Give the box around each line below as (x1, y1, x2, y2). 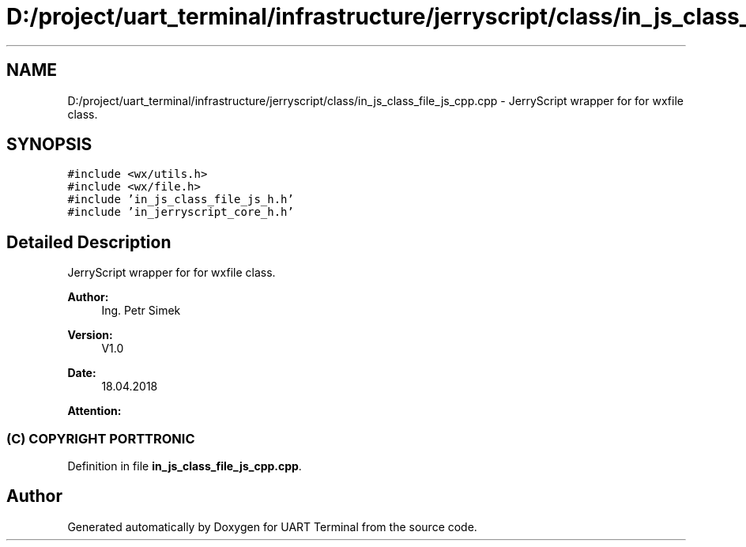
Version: (67, 328, 113, 342)
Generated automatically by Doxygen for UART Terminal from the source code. (67, 519, 477, 534)
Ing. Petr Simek (101, 304, 181, 318)
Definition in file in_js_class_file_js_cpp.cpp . (67, 459, 302, 473)
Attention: (67, 404, 122, 418)
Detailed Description (6, 232, 171, 252)
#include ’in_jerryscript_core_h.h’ (67, 206, 294, 219)
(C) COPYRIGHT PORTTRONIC (6, 430, 195, 447)
